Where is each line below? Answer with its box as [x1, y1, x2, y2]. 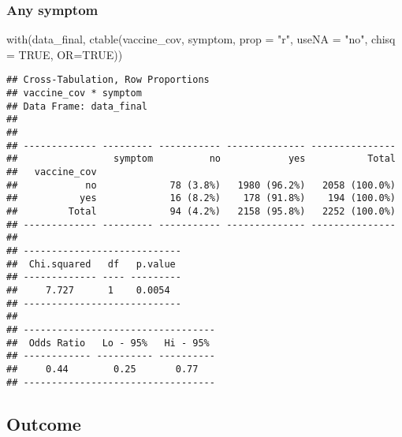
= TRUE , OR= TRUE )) [6, 46, 123, 62]
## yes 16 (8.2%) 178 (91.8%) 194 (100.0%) [6, 192, 396, 204]
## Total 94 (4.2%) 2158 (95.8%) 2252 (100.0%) [6, 205, 396, 217]
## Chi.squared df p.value [6, 258, 176, 270]
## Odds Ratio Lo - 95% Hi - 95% [6, 337, 210, 349]
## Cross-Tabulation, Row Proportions [6, 74, 210, 86]
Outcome [6, 411, 81, 435]
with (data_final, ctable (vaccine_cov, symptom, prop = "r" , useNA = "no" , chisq [6, 31, 396, 47]
